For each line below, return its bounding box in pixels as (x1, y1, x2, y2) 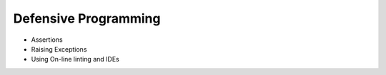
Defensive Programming (13, 11, 161, 26)
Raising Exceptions (31, 45, 87, 53)
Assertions (31, 35, 64, 44)
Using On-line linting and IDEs (31, 55, 119, 64)
